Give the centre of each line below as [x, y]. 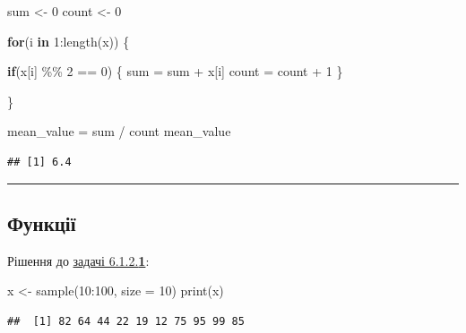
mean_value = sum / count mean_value [119, 131]
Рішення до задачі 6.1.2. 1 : [78, 260]
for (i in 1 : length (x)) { [69, 41]
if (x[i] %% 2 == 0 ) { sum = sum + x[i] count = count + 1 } [175, 71]
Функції [42, 222]
